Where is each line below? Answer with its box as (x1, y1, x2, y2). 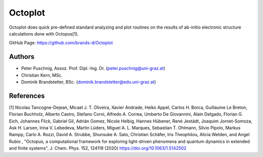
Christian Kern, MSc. (21, 72, 63, 78)
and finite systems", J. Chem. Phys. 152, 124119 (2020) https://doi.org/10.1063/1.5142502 (9, 145, 187, 151)
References (9, 91, 45, 100)
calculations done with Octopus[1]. (9, 31, 79, 36)
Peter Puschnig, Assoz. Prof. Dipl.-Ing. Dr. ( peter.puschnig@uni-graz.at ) (21, 66, 166, 71)
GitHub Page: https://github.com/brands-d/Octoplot (9, 40, 113, 46)
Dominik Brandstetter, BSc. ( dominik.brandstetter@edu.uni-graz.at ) (21, 79, 156, 85)
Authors (9, 52, 35, 61)
